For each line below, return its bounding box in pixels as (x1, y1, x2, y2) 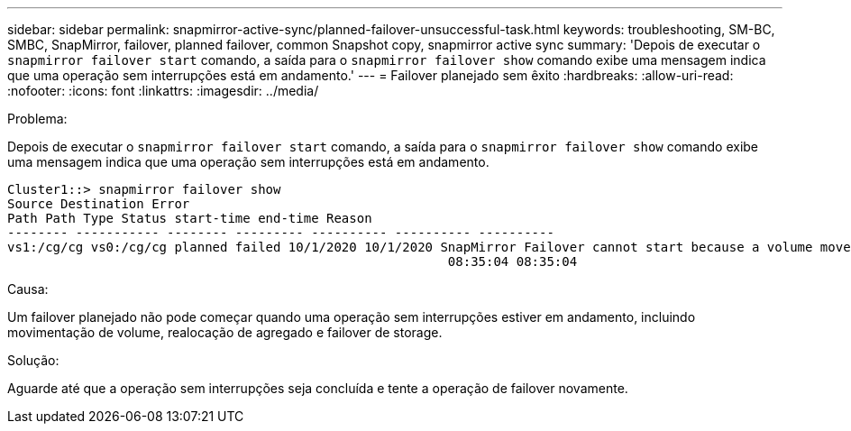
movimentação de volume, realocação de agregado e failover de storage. (7, 325, 443, 340)
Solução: (7, 353, 59, 368)
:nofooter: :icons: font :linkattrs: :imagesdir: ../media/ (7, 83, 319, 98)
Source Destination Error (7, 197, 190, 211)
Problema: (7, 111, 68, 126)
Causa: (7, 281, 49, 297)
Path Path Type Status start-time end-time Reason (7, 211, 372, 225)
